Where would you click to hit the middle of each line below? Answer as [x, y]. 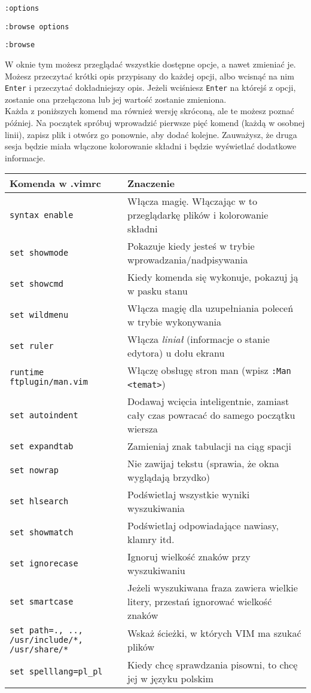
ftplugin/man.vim [49, 382]
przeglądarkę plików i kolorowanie [198, 215]
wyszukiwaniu [156, 571]
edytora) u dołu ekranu [176, 353]
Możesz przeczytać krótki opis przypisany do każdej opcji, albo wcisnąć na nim [150, 76]
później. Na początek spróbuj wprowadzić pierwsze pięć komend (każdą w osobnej [155, 122]
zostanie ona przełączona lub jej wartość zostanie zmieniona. [116, 99]
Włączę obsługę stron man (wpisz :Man [209, 370]
